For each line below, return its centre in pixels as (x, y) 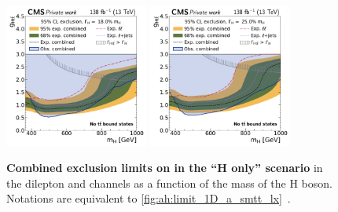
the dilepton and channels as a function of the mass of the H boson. (169, 183)
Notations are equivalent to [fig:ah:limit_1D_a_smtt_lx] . (149, 198)
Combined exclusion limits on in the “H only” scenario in (165, 168)
